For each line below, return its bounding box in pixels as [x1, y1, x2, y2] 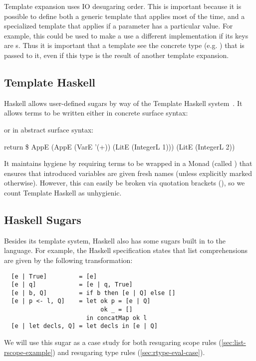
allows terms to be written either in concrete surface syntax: [4, 107, 188, 118]
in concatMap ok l [86, 314, 147, 321]
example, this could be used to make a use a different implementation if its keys [4, 30, 249, 40]
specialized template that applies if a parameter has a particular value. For [4, 20, 233, 31]
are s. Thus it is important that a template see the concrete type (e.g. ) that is [4, 40, 245, 50]
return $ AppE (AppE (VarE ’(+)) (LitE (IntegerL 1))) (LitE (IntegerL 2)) [4, 141, 235, 151]
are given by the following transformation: [4, 254, 133, 265]
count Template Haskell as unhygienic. [4, 187, 122, 197]
